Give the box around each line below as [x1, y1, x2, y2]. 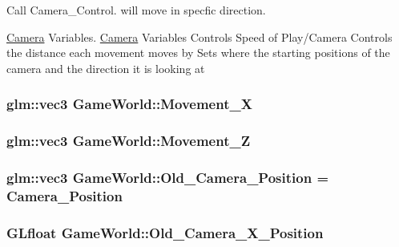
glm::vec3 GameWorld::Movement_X [6, 94, 252, 114]
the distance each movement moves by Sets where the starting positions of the [6, 44, 390, 61]
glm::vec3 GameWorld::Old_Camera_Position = [6, 167, 329, 187]
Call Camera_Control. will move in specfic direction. [6, 2, 266, 18]
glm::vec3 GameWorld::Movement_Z [6, 131, 251, 151]
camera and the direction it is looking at [6, 59, 205, 76]
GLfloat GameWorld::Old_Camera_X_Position [6, 222, 324, 242]
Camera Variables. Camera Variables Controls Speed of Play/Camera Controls [6, 28, 393, 45]
